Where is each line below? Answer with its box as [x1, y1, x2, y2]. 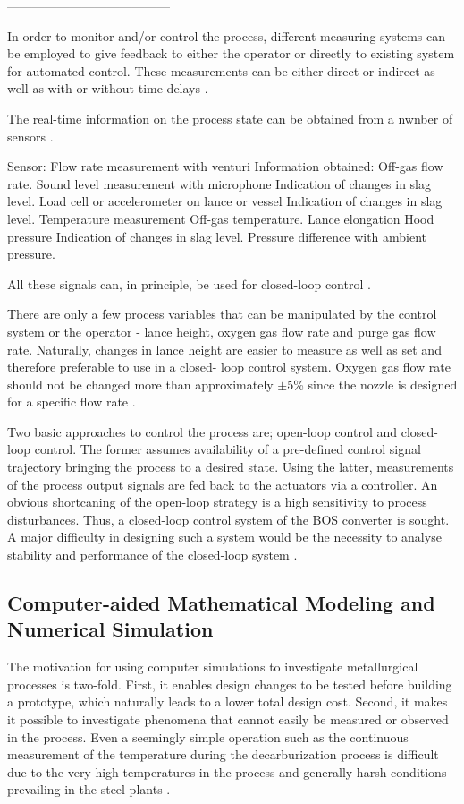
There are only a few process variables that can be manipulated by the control [7, 304, 437, 323]
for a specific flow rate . [7, 392, 136, 411]
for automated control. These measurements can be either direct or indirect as [7, 61, 435, 80]
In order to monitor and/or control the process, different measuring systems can [7, 26, 445, 45]
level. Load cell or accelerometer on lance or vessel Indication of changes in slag [7, 192, 443, 210]
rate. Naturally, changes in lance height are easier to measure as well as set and [7, 339, 442, 358]
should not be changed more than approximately [7, 374, 274, 393]
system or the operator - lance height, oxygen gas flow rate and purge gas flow [7, 321, 436, 340]
